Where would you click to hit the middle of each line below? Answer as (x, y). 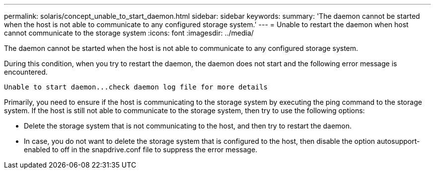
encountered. (26, 72)
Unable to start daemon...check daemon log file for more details (136, 87)
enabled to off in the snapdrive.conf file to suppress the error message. (141, 150)
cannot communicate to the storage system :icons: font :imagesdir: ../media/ (129, 33)
